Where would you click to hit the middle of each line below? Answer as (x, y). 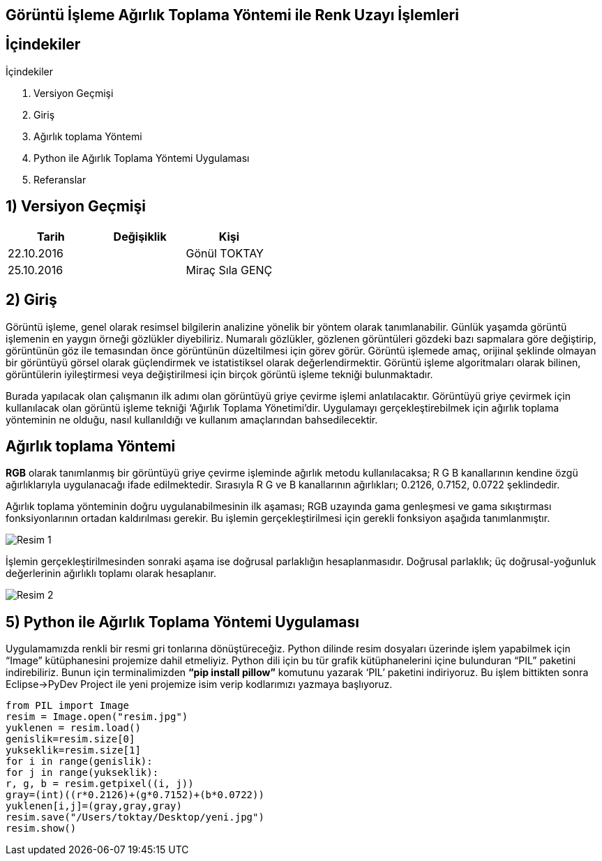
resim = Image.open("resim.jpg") (97, 717)
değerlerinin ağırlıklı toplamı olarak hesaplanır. (111, 574)
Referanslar (60, 179)
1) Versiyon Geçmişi (76, 207)
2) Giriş (31, 300)
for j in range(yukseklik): (82, 773)
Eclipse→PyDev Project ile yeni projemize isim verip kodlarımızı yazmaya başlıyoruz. (199, 684)
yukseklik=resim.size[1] (73, 750)
